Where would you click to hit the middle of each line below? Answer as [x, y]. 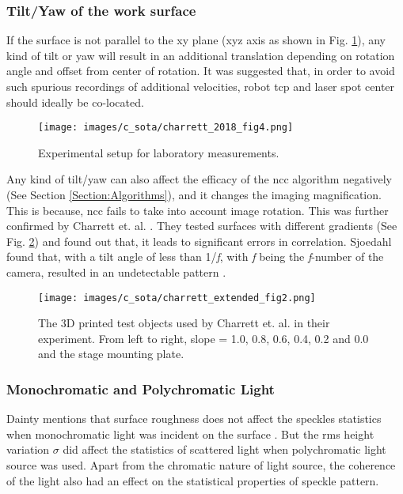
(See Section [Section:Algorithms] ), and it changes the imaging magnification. [194, 195]
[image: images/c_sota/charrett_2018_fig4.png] [166, 128]
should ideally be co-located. [75, 102]
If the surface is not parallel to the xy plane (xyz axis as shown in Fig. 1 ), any [196, 40]
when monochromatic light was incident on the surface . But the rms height [190, 434]
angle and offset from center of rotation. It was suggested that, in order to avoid [201, 71]
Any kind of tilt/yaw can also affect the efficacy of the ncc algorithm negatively [199, 179]
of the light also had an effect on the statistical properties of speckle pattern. [193, 480]
